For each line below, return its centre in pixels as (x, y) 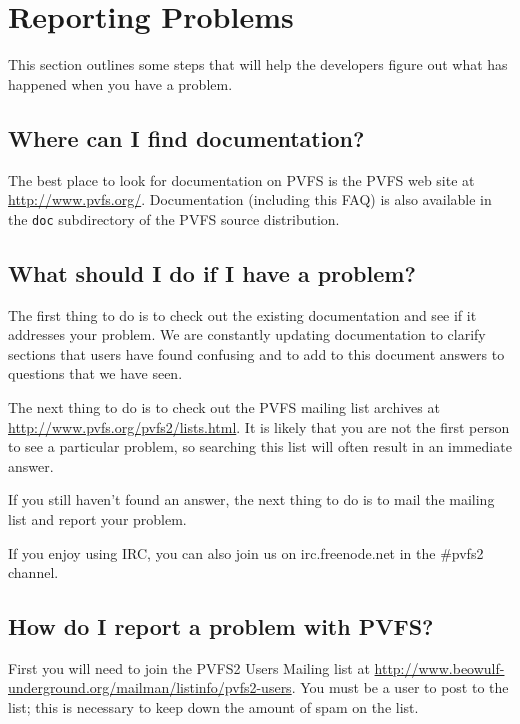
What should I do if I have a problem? (212, 272)
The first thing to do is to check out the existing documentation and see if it (242, 314)
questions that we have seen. (95, 373)
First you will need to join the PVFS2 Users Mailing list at (189, 667)
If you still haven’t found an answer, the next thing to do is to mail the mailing (251, 499)
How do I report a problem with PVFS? (221, 626)
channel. (33, 572)
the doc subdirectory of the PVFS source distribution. (174, 218)
